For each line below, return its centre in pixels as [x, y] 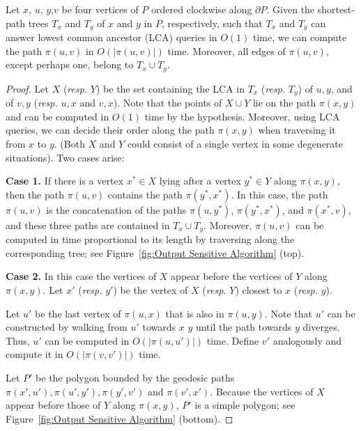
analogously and [307, 340]
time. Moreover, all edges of [226, 50]
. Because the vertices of [262, 391]
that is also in [195, 313]
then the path [35, 194]
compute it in [34, 354]
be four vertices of [100, 9]
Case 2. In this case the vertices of [81, 276]
